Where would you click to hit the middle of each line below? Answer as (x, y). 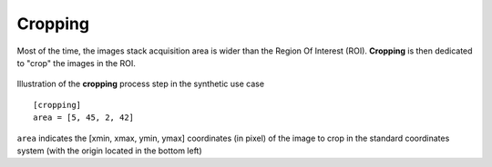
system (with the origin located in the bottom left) (109, 151)
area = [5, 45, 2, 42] (84, 118)
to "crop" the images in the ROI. (76, 63)
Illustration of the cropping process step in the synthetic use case (140, 84)
